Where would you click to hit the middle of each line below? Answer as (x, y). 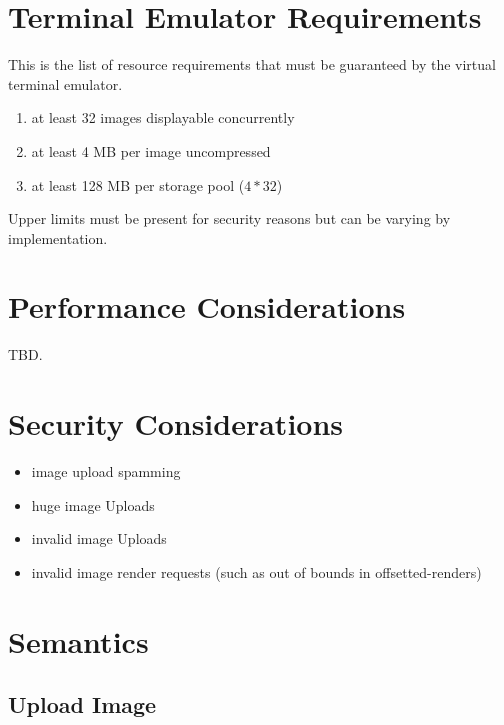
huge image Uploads (93, 504)
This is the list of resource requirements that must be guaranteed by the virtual (252, 64)
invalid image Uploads (99, 538)
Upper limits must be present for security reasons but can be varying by (229, 218)
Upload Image (82, 704)
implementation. (58, 237)
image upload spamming (106, 471)
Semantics (78, 640)
